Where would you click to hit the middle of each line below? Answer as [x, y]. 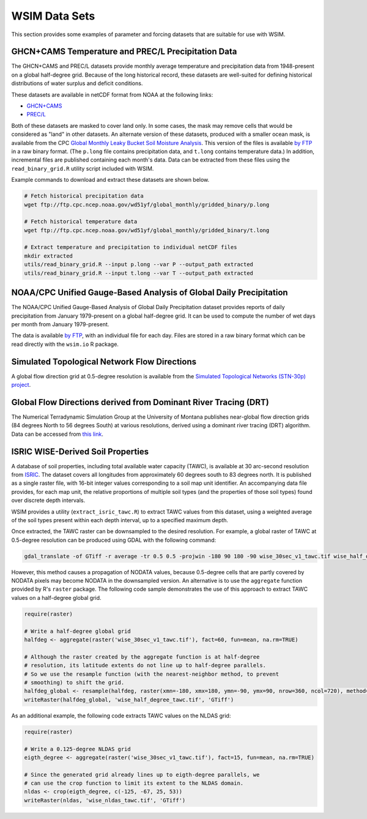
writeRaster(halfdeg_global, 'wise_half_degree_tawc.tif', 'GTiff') [129, 700]
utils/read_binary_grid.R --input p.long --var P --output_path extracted [139, 264]
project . [21, 385]
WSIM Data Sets [53, 16]
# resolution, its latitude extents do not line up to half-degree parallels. [145, 665]
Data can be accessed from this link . [57, 434]
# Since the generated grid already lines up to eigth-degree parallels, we [142, 775]
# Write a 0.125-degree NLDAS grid [77, 749]
